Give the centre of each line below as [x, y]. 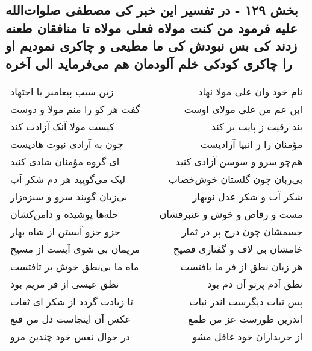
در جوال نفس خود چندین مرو [70, 337]
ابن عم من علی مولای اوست [243, 109]
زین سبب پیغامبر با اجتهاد [62, 92]
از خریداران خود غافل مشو [248, 337]
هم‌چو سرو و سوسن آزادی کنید [239, 162]
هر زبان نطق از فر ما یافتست [242, 267]
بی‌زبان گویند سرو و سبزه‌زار [69, 197]
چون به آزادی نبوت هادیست [67, 144]
